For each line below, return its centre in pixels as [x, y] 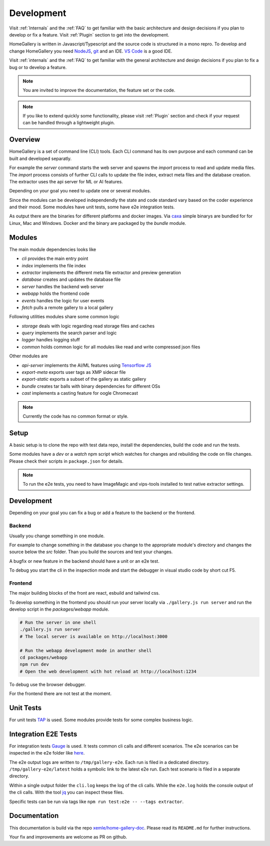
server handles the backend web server [63, 286]
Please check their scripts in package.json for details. [66, 461]
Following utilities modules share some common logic [64, 317]
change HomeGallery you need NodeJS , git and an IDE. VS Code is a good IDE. [91, 51]
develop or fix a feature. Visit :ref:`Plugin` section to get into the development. [89, 34]
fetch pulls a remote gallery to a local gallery [67, 307]
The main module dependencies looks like [53, 249]
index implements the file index [54, 265]
